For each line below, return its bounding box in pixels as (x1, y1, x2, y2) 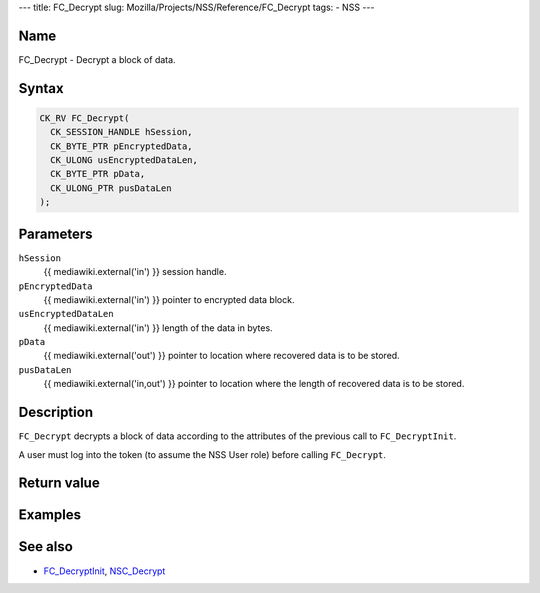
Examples (18, 506, 82, 524)
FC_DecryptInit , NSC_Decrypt (43, 565, 166, 577)
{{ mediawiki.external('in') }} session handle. (43, 266, 227, 278)
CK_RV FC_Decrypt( (39, 112, 130, 124)
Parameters (18, 225, 93, 242)
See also (18, 538, 74, 555)
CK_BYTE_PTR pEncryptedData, (50, 140, 194, 152)
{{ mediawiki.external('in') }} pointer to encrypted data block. (43, 293, 295, 305)
